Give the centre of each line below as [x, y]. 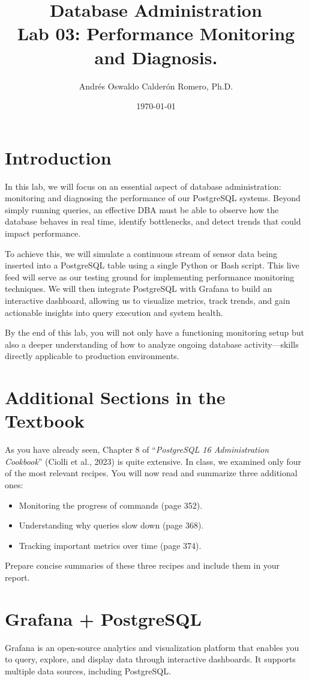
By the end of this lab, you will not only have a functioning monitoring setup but [154, 332]
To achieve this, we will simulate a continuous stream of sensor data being [141, 253]
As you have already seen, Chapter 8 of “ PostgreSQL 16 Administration [137, 449]
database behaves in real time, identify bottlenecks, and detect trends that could [153, 221]
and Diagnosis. [156, 57]
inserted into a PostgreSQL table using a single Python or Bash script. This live [152, 265]
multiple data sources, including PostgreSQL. [88, 670]
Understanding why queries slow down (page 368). [111, 525]
